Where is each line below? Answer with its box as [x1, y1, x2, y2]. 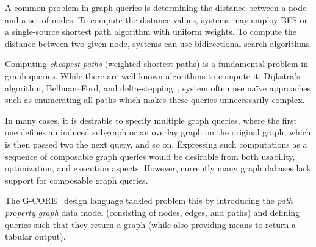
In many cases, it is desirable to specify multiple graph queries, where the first [5, 113, 298, 126]
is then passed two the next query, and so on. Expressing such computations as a [5, 137, 307, 150]
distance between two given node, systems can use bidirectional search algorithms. [5, 37, 312, 49]
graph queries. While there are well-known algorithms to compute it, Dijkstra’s [5, 69, 300, 82]
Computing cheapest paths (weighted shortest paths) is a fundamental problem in [5, 57, 308, 70]
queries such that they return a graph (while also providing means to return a [5, 218, 296, 231]
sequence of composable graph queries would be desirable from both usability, [5, 149, 295, 162]
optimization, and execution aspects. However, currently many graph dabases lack [5, 162, 311, 174]
